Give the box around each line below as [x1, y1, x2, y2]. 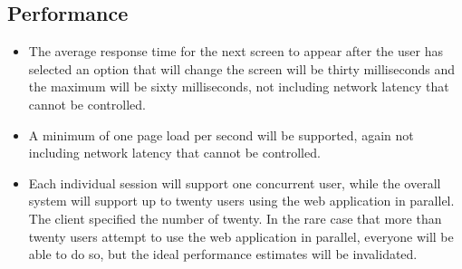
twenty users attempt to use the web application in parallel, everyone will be [28, 226, 454, 245]
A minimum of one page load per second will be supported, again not [28, 125, 414, 144]
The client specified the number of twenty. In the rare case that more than [28, 208, 442, 227]
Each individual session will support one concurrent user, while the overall [28, 173, 441, 192]
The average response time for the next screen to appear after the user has [28, 42, 443, 61]
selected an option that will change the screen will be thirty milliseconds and [28, 59, 455, 78]
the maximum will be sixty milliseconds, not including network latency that [28, 77, 449, 96]
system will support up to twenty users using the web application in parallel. [28, 191, 455, 210]
